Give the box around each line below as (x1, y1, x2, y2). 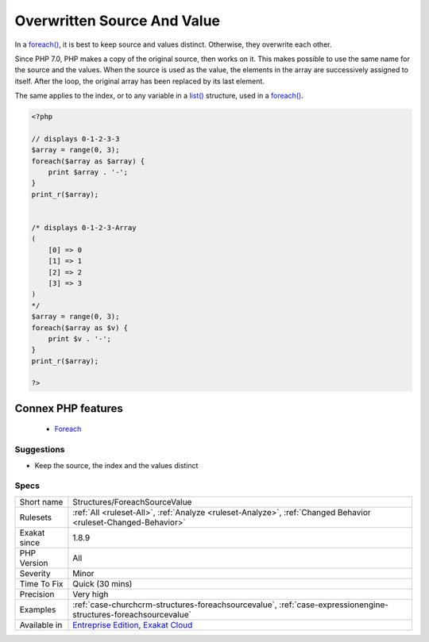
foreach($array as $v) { (31, 323, 129, 333)
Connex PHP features (14, 402, 123, 415)
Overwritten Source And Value (14, 12, 221, 29)
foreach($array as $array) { (31, 156, 145, 166)
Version (19, 557, 48, 568)
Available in (19, 619, 63, 630)
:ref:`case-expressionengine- (279, 599, 389, 610)
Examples (19, 604, 56, 615)
